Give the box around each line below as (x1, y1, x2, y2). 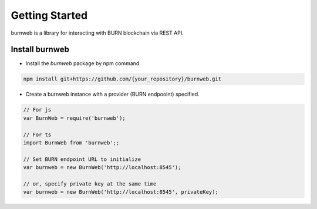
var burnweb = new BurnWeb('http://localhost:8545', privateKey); (23, 188, 218, 195)
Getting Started (11, 9, 88, 22)
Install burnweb (11, 45, 70, 55)
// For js (23, 106, 52, 113)
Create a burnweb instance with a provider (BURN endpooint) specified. (25, 91, 200, 98)
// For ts (23, 131, 52, 138)
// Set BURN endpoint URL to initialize (23, 156, 141, 163)
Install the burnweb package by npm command (25, 60, 140, 67)
